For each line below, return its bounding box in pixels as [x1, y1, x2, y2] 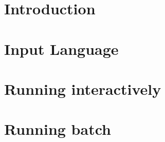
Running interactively [4, 78, 161, 99]
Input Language [4, 38, 119, 59]
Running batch [4, 118, 111, 139]
